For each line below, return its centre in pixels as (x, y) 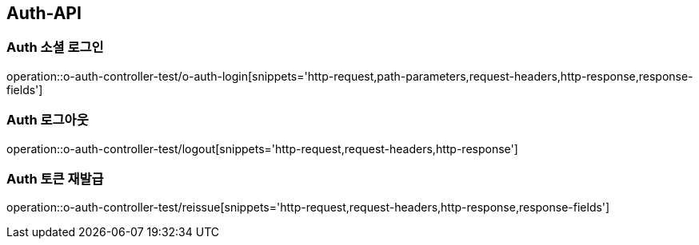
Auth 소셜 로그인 (55, 47)
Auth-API (44, 13)
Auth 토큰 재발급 (55, 178)
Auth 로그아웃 (48, 120)
